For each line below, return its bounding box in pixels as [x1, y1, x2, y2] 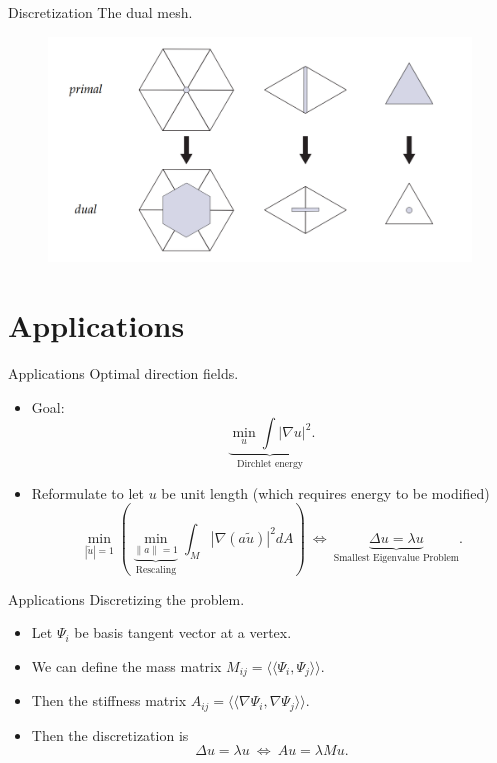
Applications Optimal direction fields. [8, 362, 239, 383]
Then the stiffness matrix [31, 690, 187, 711]
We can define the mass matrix [31, 655, 222, 676]
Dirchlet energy [236, 459, 303, 470]
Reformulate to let [31, 482, 145, 503]
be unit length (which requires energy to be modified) [161, 482, 490, 503]
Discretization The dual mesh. [8, 2, 193, 22]
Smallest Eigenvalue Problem [333, 552, 460, 563]
